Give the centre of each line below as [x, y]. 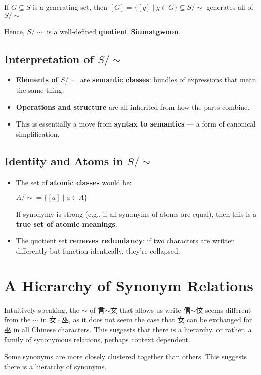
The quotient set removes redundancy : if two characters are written [125, 241]
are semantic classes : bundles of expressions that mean [168, 80]
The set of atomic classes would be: [74, 182]
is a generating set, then [70, 7]
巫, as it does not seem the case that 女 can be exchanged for [157, 320]
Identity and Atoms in [64, 161]
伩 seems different [224, 309]
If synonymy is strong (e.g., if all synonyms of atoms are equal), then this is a [136, 214]
